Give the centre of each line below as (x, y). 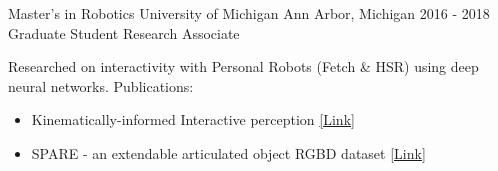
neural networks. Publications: (101, 85)
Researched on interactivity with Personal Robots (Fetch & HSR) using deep (243, 66)
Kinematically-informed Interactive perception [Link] (193, 119)
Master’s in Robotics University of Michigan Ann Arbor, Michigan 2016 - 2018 (249, 13)
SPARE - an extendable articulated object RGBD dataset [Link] (228, 152)
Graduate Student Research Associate (124, 32)
